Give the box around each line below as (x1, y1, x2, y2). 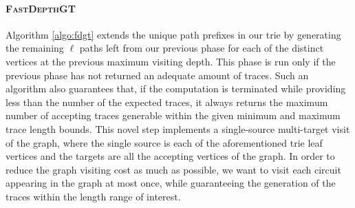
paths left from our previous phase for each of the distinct (79, 41, 324, 55)
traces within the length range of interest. (6, 189, 181, 203)
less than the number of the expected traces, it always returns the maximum (6, 94, 328, 109)
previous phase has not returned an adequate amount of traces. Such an (6, 67, 309, 82)
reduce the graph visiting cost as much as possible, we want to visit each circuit (6, 162, 341, 176)
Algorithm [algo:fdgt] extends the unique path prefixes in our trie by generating (6, 27, 341, 41)
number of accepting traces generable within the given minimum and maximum (6, 108, 341, 123)
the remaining (6, 41, 64, 55)
